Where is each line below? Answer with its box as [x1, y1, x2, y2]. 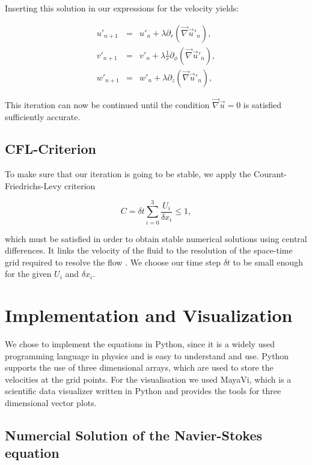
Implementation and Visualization [5, 303, 293, 327]
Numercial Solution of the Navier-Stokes [5, 426, 263, 445]
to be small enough [233, 255, 303, 268]
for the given [5, 267, 52, 280]
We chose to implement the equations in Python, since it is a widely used [5, 338, 275, 350]
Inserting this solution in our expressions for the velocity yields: [5, 2, 239, 14]
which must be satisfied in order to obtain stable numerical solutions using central [5, 232, 307, 245]
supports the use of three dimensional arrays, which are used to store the [5, 361, 274, 374]
